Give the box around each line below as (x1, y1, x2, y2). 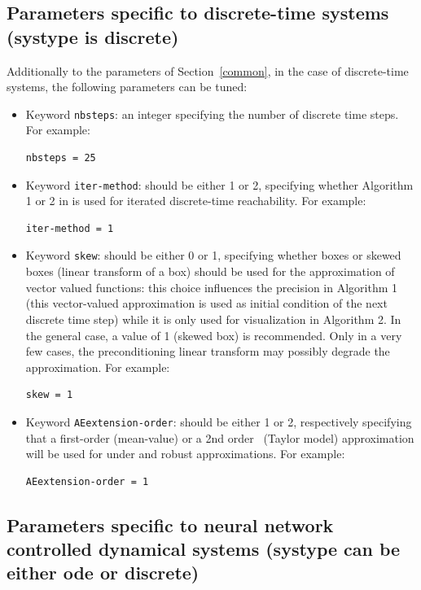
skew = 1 (25, 389, 73, 401)
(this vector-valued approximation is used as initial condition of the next (25, 295, 388, 312)
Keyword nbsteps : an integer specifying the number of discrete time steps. (25, 105, 399, 122)
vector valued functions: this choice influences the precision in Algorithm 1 (25, 278, 397, 295)
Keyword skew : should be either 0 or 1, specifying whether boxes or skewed (25, 247, 401, 264)
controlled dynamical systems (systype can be (7, 536, 401, 562)
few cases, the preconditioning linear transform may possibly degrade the (25, 343, 390, 360)
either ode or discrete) (7, 560, 200, 585)
